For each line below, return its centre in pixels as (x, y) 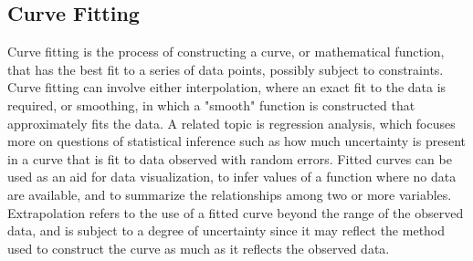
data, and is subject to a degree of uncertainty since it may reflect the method (226, 230)
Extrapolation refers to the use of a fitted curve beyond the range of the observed (236, 212)
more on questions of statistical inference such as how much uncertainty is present (236, 141)
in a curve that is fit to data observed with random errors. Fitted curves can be (230, 158)
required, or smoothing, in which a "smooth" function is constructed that (211, 104)
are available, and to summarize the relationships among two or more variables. (230, 194)
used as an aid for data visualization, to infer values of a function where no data (232, 177)
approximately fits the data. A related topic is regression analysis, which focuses (231, 123)
